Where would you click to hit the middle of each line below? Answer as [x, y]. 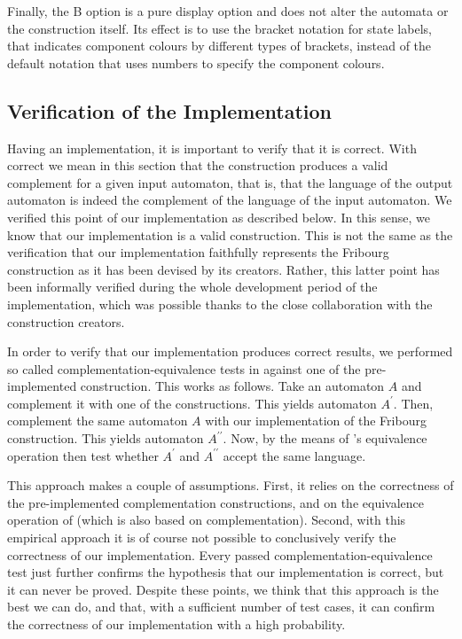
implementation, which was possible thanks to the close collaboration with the [220, 304]
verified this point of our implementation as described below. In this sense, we [219, 217]
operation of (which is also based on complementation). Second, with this [207, 520]
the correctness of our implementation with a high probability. [176, 624]
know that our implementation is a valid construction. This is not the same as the [230, 234]
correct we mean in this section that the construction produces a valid [198, 165]
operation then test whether [83, 455]
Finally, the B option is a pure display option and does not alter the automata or [228, 11]
